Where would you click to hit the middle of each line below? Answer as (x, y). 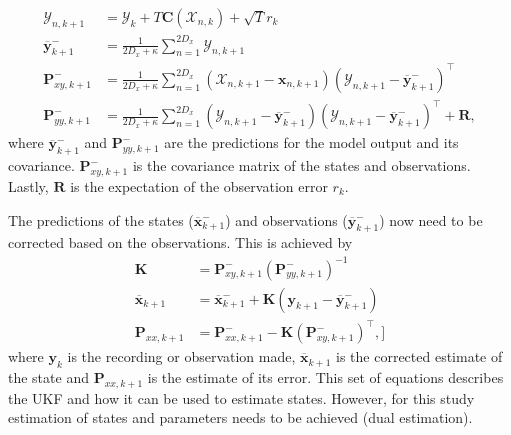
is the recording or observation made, (181, 356)
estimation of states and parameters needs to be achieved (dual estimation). (240, 417)
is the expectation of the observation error (199, 186)
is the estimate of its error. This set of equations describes (325, 376)
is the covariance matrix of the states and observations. (301, 165)
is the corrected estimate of (419, 356)
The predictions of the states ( (101, 219)
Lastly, (28, 186)
